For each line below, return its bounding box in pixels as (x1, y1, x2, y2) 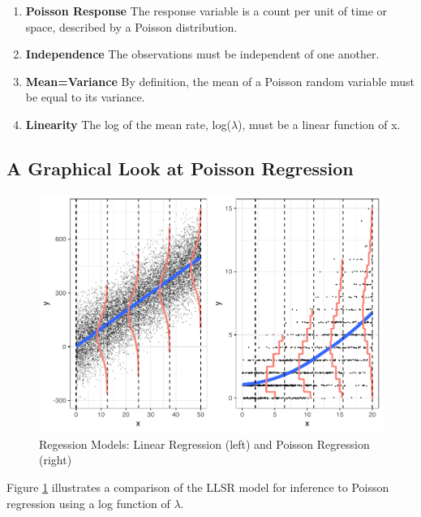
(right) (39, 451, 72, 468)
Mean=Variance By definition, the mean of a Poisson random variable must (25, 72, 415, 89)
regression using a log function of (6, 494, 170, 511)
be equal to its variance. (25, 88, 145, 106)
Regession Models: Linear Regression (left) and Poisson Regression (39, 435, 370, 452)
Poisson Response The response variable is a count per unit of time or (25, 2, 388, 19)
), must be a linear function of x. (238, 115, 401, 132)
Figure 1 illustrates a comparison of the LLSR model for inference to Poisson (6, 479, 389, 496)
